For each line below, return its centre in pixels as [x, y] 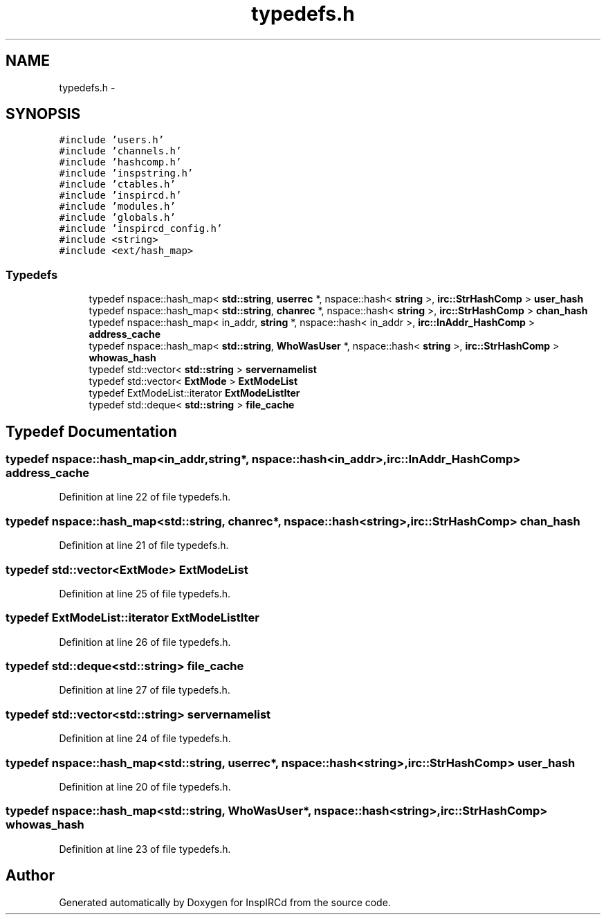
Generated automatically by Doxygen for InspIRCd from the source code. [225, 902]
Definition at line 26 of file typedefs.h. [145, 642]
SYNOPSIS [43, 114]
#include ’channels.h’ [120, 151]
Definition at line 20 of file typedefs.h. [145, 786]
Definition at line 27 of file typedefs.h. [145, 690]
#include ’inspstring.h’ [126, 173]
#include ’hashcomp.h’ [120, 162]
